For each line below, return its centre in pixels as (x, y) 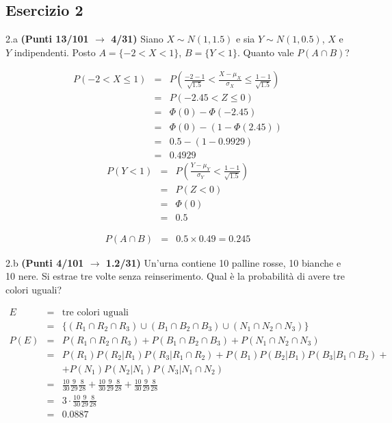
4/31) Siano (137, 39)
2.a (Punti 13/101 (47, 39)
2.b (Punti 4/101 (45, 262)
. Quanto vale (266, 52)
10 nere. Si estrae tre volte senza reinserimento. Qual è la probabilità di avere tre (175, 276)
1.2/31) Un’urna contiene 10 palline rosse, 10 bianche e (223, 262)
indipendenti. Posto (55, 52)
